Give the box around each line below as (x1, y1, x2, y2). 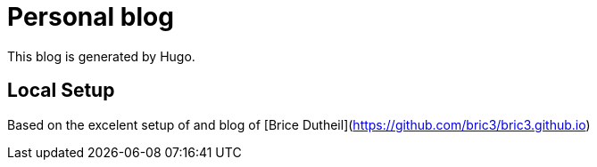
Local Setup (7, 79, 115, 102)
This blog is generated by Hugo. (7, 48, 195, 64)
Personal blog (7, 2, 174, 32)
